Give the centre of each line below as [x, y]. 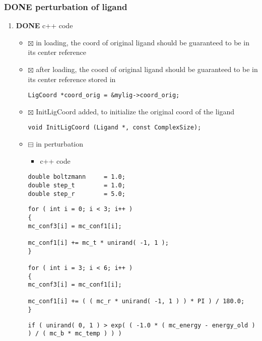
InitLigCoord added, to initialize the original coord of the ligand [135, 111]
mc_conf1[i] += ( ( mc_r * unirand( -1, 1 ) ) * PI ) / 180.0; [136, 301]
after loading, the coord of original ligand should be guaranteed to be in [147, 69]
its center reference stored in [72, 79]
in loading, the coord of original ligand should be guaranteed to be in [143, 42]
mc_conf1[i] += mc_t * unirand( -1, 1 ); [98, 243]
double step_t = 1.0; [77, 185]
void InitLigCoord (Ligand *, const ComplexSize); [115, 128]
